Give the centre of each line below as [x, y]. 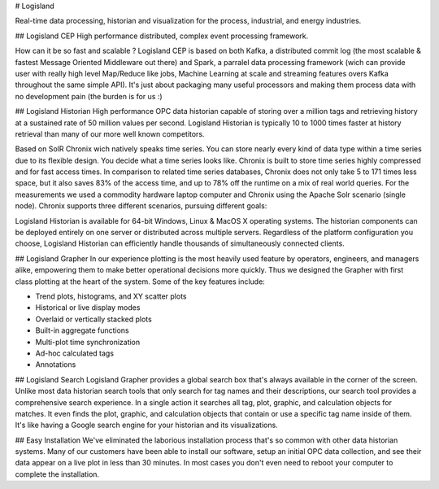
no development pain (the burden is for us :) [89, 96]
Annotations [56, 365]
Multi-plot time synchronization [88, 342]
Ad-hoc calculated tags [74, 353]
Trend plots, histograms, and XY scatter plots [111, 296]
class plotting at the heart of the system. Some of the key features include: [140, 282]
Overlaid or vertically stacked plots [93, 319]
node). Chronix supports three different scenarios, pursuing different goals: [141, 206]
